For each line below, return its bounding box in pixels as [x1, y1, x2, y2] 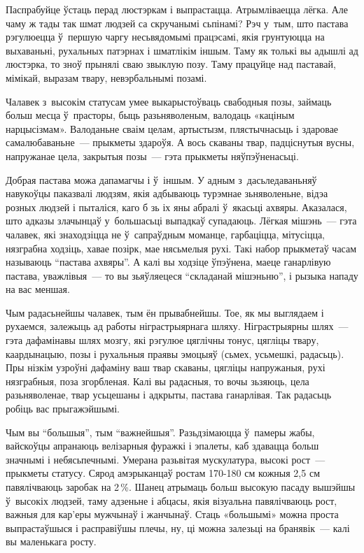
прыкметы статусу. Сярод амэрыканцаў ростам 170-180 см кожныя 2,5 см [6, 466, 321, 480]
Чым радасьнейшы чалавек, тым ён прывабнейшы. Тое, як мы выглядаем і [6, 305, 324, 319]
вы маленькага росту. [6, 534, 97, 549]
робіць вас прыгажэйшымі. [6, 401, 120, 416]
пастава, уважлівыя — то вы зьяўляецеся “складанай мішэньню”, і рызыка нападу [6, 268, 358, 282]
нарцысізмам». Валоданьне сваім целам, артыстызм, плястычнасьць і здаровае [6, 121, 339, 136]
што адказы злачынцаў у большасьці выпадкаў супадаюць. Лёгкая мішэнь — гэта [6, 213, 357, 228]
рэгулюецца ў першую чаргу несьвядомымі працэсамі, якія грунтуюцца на [6, 29, 325, 44]
